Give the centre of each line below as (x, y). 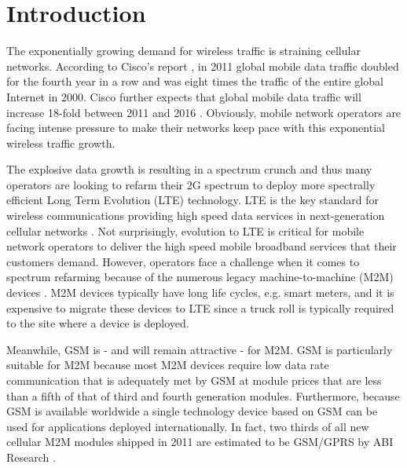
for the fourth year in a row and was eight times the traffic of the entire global (195, 81)
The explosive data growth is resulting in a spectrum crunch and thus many (189, 169)
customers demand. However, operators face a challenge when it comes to (183, 261)
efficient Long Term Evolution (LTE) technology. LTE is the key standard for (192, 200)
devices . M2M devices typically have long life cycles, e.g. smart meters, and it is (200, 292)
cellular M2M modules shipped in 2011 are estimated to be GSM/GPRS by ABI (200, 442)
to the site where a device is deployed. (98, 323)
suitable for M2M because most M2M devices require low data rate (168, 365)
